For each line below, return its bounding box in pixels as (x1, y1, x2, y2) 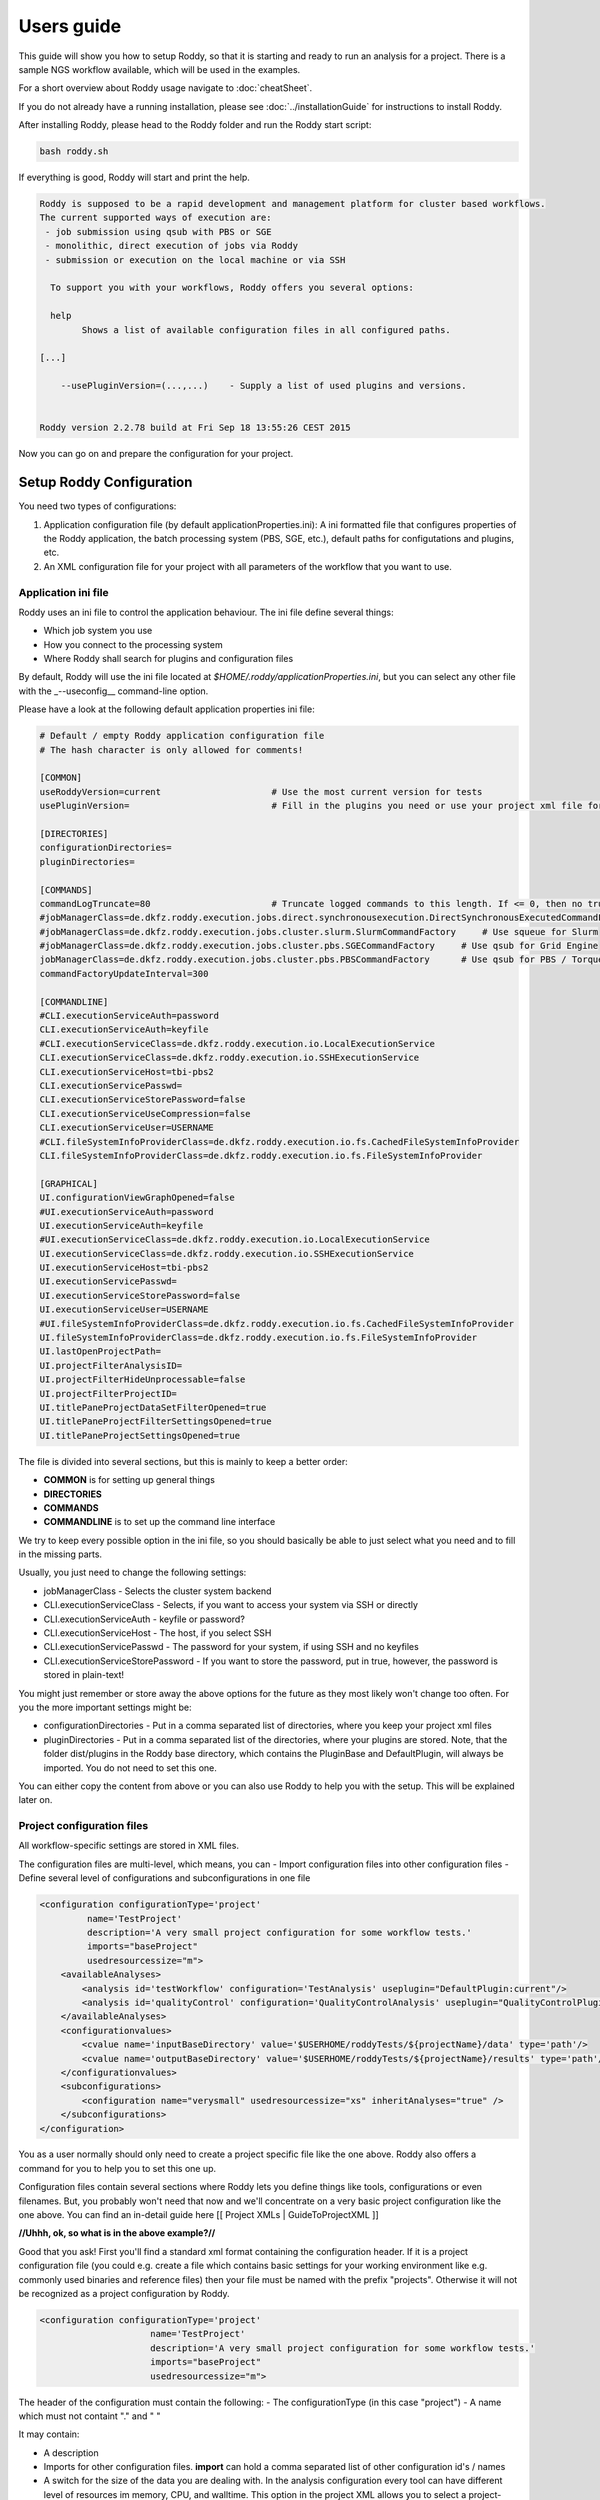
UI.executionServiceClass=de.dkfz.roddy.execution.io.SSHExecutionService (39, 1248, 415, 1259)
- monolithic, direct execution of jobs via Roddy (45, 240, 299, 252)
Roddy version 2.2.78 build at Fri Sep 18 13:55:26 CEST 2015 (39, 422, 351, 434)
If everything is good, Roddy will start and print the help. (18, 171, 250, 184)
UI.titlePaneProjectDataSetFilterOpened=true (39, 1401, 267, 1413)
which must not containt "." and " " (18, 2410, 161, 2422)
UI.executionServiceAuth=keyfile (39, 1220, 204, 1231)
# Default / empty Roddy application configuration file (39, 730, 325, 742)
